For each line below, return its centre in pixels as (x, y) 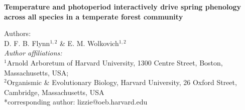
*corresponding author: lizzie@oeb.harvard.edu (76, 102)
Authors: (18, 33)
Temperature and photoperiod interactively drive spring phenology (123, 6)
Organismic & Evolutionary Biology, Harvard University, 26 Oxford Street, (122, 82)
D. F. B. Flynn (27, 43)
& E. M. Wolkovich (89, 43)
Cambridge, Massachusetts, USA (54, 92)
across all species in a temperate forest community (94, 16)
